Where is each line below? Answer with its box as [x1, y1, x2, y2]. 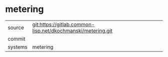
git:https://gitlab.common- [32, 21, 95, 28]
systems [7, 43, 27, 50]
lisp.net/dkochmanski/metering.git [32, 27, 112, 34]
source [7, 24, 24, 31]
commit [7, 35, 25, 42]
